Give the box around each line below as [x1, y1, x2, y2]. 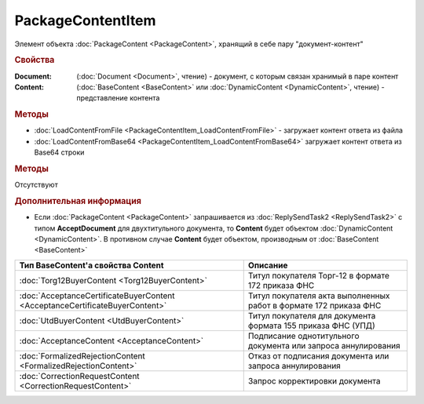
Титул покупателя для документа [247, 310, 376, 321]
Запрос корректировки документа [247, 375, 381, 386]
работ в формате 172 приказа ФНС [247, 300, 382, 311]
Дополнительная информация [14, 196, 141, 207]
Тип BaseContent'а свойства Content [19, 260, 164, 271]
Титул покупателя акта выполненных [247, 290, 390, 301]
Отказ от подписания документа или [247, 350, 389, 361]
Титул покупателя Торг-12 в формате [247, 270, 390, 281]
